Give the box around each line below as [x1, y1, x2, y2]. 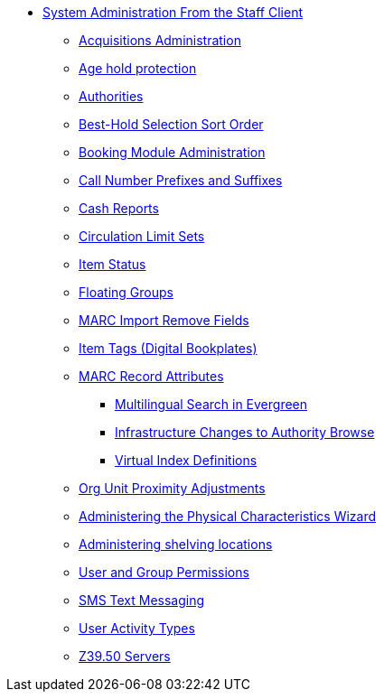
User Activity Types [79, 620, 195, 636]
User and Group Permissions [79, 564, 249, 580]
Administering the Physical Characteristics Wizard [79, 508, 377, 524]
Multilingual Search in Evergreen [115, 396, 308, 412]
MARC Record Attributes [79, 368, 224, 384]
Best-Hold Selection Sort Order [79, 116, 264, 132]
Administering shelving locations [79, 536, 273, 552]
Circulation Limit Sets [79, 228, 205, 244]
